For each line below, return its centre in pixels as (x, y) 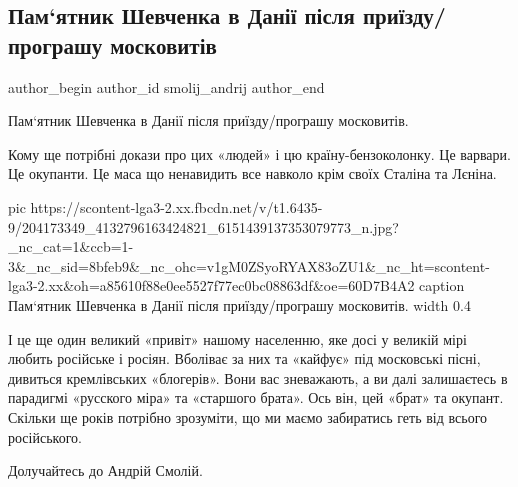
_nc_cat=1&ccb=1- (71, 246)
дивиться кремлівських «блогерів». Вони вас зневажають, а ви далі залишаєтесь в (258, 377)
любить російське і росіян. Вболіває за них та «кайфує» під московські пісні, (244, 358)
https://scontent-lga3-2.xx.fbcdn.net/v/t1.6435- (176, 206)
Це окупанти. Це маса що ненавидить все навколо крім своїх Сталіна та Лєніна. (252, 173)
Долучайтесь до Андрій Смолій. (105, 470)
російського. (45, 436)
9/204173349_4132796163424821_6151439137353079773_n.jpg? (203, 226)
